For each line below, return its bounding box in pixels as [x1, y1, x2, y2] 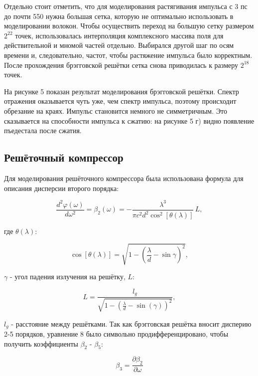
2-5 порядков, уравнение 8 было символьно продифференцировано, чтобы [4, 329, 229, 339]
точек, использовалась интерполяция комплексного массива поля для [15, 30, 224, 40]
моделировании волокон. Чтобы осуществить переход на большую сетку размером [4, 20, 254, 31]
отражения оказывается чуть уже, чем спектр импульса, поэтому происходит [4, 96, 237, 106]
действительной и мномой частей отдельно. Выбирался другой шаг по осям [4, 40, 234, 50]
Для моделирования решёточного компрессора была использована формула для [4, 173, 244, 183]
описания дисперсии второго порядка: [4, 183, 119, 193]
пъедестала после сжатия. [4, 125, 82, 136]
